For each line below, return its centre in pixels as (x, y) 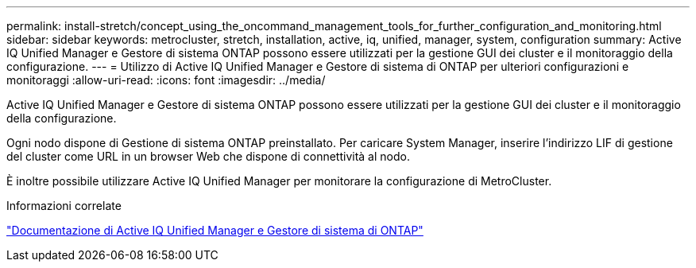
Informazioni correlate (64, 206)
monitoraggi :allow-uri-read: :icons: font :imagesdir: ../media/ (166, 80)
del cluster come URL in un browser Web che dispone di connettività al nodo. (208, 156)
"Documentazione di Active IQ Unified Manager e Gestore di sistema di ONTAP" (215, 230)
